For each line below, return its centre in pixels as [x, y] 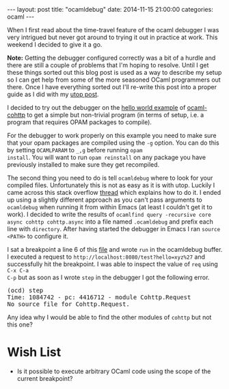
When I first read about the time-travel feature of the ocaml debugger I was [113, 30]
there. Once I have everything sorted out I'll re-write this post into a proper [112, 87]
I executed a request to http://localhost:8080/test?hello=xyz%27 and [106, 257]
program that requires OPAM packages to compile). [80, 122]
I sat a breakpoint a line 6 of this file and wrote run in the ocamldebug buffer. [115, 249]
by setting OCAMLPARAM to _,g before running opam [75, 150]
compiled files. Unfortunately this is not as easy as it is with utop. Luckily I [111, 185]
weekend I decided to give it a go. [55, 45]
